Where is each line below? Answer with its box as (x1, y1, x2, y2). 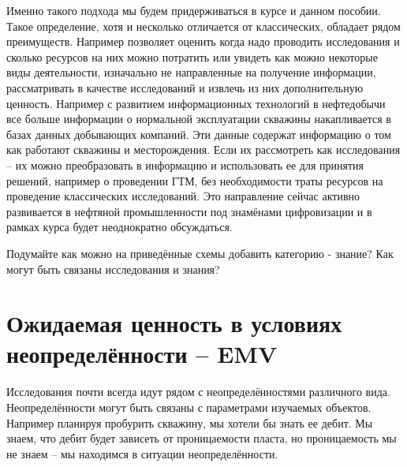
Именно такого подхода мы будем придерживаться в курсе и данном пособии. (6, 2, 381, 18)
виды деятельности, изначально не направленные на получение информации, (6, 64, 376, 80)
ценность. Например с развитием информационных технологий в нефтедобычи (6, 95, 386, 111)
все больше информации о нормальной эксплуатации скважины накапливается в (6, 110, 391, 127)
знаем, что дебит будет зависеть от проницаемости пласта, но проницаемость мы (6, 430, 397, 446)
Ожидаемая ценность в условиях (6, 307, 342, 339)
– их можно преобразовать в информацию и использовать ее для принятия (6, 156, 364, 173)
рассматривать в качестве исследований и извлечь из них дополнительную (6, 79, 364, 95)
